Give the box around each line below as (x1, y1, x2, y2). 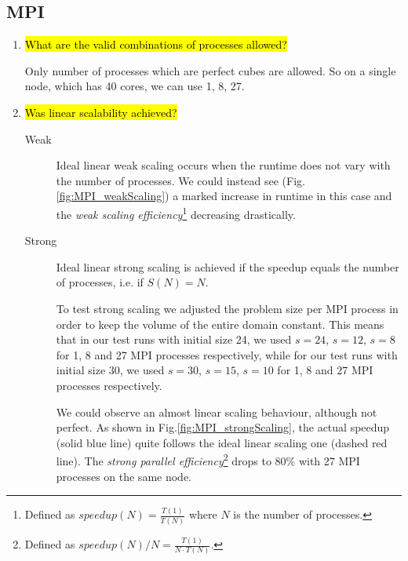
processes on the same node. (56, 468, 191, 484)
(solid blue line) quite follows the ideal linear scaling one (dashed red (56, 434, 388, 450)
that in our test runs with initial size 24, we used (56, 331, 292, 348)
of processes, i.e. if (56, 274, 144, 290)
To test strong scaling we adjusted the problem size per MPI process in (56, 300, 399, 316)
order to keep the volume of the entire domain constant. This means (56, 315, 384, 332)
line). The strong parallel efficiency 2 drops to (56, 450, 271, 468)
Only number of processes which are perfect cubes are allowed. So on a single (24, 62, 396, 78)
